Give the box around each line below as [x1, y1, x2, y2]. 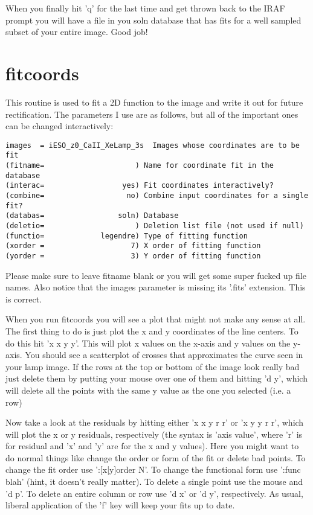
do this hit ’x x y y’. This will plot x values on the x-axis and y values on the [5, 336, 291, 349]
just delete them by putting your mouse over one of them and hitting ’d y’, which [5, 372, 308, 385]
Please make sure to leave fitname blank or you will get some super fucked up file [5, 269, 306, 281]
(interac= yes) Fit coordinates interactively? [5, 181, 274, 190]
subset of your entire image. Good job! [5, 25, 148, 38]
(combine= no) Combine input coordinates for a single [5, 191, 309, 200]
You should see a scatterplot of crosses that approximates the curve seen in [25, 348, 303, 361]
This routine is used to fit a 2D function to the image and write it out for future [5, 95, 303, 108]
